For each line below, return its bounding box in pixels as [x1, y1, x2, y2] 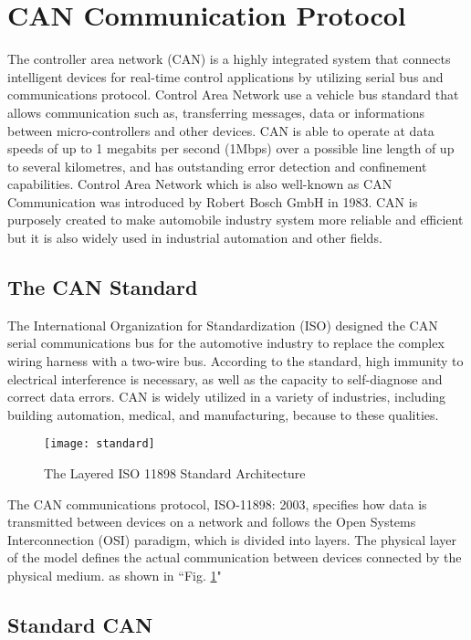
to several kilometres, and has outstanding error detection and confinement [7, 156, 427, 175]
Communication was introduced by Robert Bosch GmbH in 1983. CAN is [7, 192, 418, 211]
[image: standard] [44, 437, 155, 451]
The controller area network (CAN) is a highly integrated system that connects [7, 49, 451, 68]
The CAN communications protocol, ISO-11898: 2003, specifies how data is [7, 494, 427, 513]
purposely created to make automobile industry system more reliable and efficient [7, 210, 464, 229]
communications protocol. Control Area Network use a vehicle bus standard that [7, 85, 459, 104]
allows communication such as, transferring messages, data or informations [7, 102, 424, 121]
